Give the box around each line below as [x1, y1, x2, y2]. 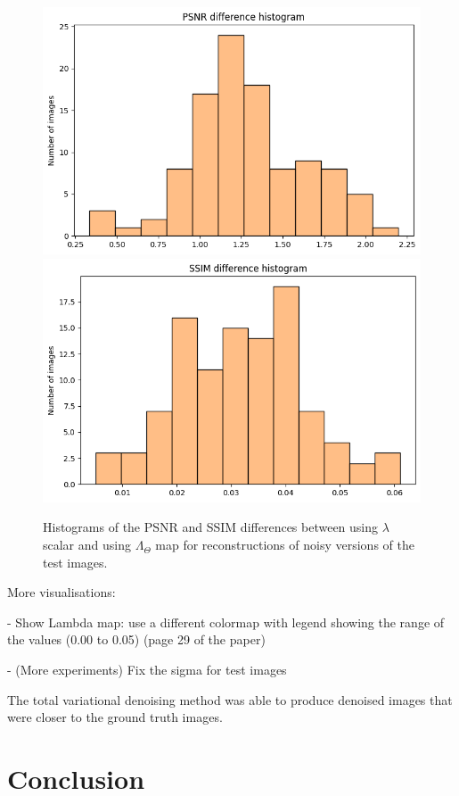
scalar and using [43, 535, 131, 554]
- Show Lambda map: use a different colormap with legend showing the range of [7, 612, 445, 631]
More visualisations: [7, 583, 116, 601]
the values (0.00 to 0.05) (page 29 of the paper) [7, 630, 266, 649]
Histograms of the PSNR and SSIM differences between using [43, 518, 379, 536]
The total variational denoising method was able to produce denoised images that [7, 690, 453, 709]
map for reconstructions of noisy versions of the [155, 535, 414, 554]
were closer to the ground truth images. [7, 708, 223, 726]
